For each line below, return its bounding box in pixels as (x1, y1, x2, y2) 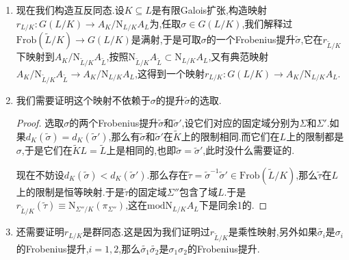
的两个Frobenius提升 (69, 116, 159, 130)
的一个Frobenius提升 (206, 32, 296, 47)
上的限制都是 (286, 129, 344, 143)
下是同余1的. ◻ (198, 198, 268, 212)
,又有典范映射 (208, 49, 269, 64)
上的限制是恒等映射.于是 (16, 184, 125, 198)
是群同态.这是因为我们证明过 (82, 224, 210, 239)
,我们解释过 (242, 16, 293, 30)
